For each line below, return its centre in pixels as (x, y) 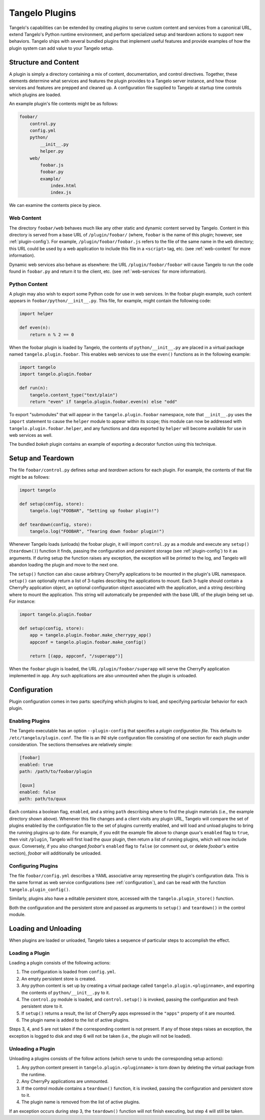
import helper (36, 314)
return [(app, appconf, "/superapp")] (76, 656)
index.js (61, 193)
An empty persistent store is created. (59, 979)
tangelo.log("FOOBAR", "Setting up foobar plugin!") (94, 511)
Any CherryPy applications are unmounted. (65, 1082)
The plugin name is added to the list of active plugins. (76, 1020)
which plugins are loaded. (35, 95)
